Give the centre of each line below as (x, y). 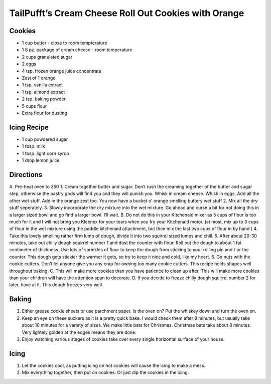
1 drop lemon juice (41, 160)
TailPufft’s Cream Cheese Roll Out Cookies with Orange (127, 13)
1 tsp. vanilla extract (42, 85)
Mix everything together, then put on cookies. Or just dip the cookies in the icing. (105, 372)
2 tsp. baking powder (44, 99)
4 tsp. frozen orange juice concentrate (61, 71)
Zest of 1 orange (39, 78)
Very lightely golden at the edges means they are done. (79, 332)
